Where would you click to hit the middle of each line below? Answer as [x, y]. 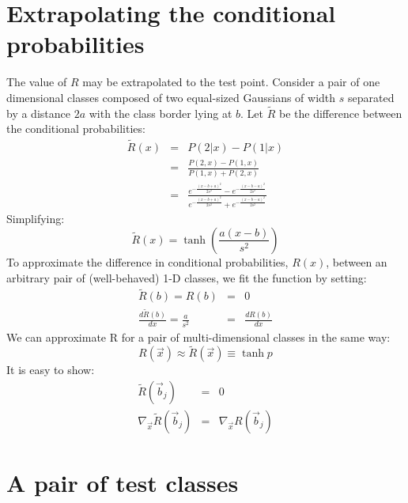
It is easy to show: [51, 370]
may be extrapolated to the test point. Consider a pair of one [231, 82]
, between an [357, 261]
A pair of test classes [123, 483]
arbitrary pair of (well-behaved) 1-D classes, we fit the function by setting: [187, 277]
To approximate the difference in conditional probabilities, [147, 261]
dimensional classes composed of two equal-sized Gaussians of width [171, 97]
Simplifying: [36, 219]
